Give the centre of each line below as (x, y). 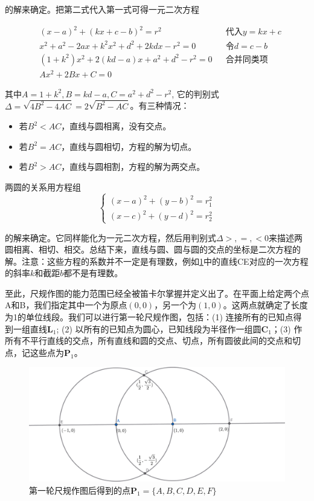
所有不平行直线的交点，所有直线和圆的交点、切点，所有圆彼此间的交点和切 (153, 341)
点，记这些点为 (34, 352)
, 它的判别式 (195, 93)
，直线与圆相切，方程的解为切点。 (129, 146)
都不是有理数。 (93, 273)
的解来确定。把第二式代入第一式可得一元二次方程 (102, 9)
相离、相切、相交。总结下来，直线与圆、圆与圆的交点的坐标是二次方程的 (157, 249)
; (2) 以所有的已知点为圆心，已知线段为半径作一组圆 (159, 328)
